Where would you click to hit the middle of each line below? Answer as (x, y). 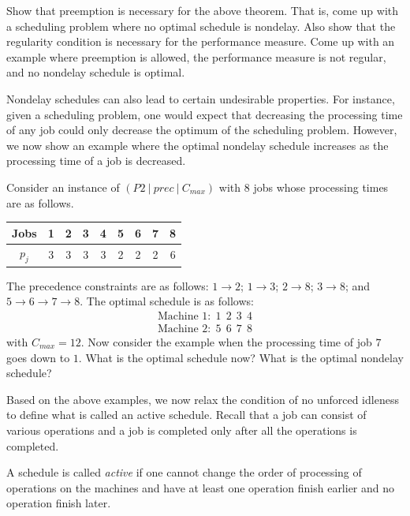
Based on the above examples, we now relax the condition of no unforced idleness (203, 399)
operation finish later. (59, 503)
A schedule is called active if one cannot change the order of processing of (184, 472)
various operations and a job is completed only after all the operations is (182, 430)
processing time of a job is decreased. (96, 161)
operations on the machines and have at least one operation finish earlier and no (201, 487)
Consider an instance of (63, 187)
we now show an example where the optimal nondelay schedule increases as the (198, 145)
